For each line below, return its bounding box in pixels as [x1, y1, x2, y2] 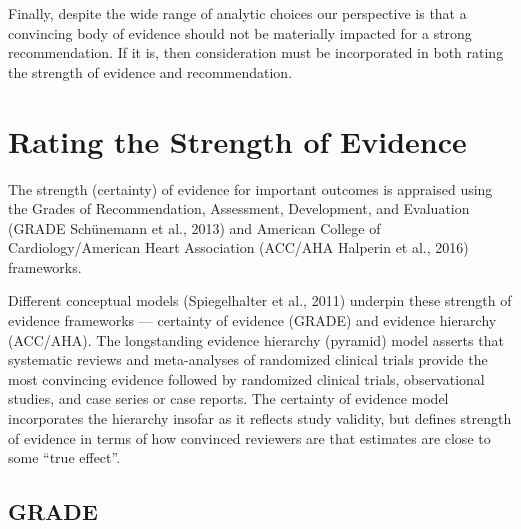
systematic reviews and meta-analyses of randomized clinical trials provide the [8, 349, 488, 370]
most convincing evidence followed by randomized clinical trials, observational [8, 368, 485, 389]
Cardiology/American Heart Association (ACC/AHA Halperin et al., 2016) [8, 237, 469, 258]
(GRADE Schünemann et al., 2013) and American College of [8, 217, 381, 238]
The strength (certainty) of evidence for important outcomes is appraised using [8, 178, 493, 199]
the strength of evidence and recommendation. [8, 61, 293, 82]
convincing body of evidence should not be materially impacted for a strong [8, 22, 472, 43]
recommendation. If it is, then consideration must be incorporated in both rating [8, 42, 504, 63]
